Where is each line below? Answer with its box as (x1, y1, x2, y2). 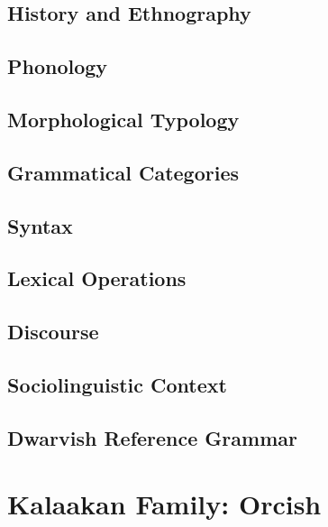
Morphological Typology (7, 105, 240, 133)
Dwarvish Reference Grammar (7, 423, 297, 451)
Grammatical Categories (7, 158, 239, 186)
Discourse (7, 318, 99, 346)
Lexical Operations (7, 264, 187, 292)
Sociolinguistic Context (7, 370, 227, 398)
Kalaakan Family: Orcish (7, 485, 322, 522)
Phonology (7, 52, 108, 80)
